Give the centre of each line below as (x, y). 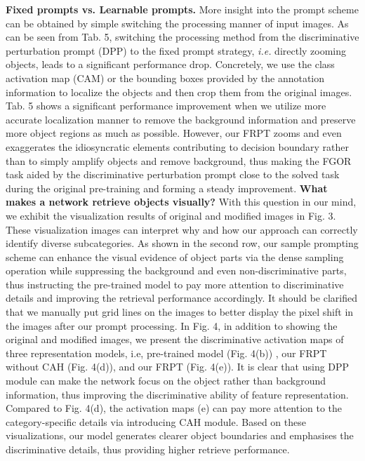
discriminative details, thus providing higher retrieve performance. (148, 449)
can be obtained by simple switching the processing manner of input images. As (177, 23)
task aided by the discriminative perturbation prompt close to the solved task (173, 174)
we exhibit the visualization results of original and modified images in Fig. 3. (171, 215)
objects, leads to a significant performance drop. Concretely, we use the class (170, 64)
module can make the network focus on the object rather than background (166, 381)
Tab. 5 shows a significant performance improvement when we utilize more (166, 106)
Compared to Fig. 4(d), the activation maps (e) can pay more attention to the (174, 408)
